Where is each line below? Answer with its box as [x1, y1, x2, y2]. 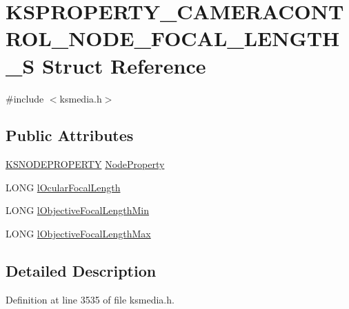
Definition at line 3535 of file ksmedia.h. [6, 292, 174, 306]
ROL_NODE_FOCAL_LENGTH [6, 24, 340, 52]
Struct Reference [41, 51, 206, 79]
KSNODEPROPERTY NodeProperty [6, 157, 165, 171]
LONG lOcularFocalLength [6, 180, 121, 194]
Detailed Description [6, 260, 157, 281]
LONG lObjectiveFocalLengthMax [6, 226, 151, 241]
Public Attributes [6, 125, 134, 146]
